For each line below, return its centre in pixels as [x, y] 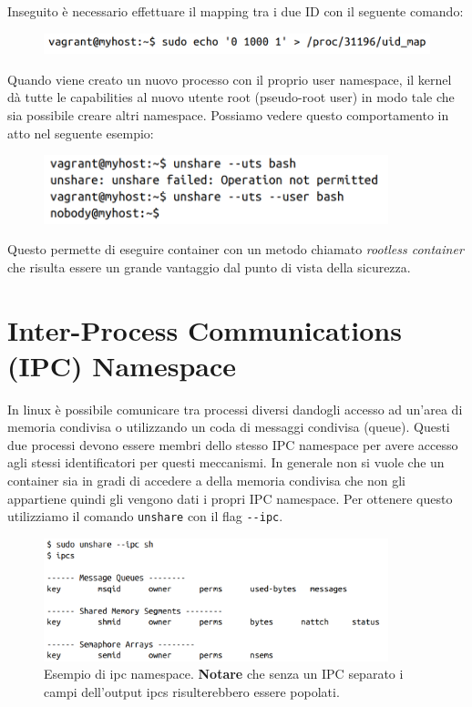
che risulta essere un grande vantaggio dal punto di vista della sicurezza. [209, 266]
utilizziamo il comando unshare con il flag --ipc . [145, 516]
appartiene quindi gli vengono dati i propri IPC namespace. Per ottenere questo [230, 498]
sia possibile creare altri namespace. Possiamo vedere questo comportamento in [228, 115]
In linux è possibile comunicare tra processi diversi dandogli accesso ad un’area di [235, 409]
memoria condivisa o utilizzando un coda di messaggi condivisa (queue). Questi [229, 427]
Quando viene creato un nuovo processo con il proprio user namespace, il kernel [230, 79]
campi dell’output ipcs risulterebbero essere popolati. [192, 691]
